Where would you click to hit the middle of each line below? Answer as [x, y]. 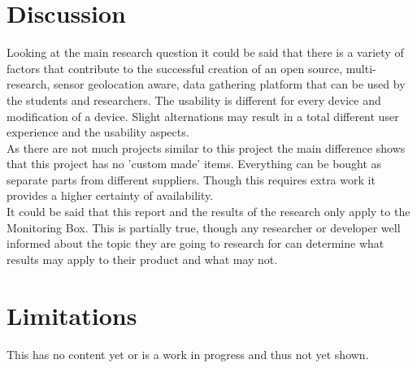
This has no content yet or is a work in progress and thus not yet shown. [188, 354]
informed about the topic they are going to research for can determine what [195, 243]
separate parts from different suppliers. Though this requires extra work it [191, 179]
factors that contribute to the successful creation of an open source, [175, 68]
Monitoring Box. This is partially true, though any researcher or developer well [204, 227]
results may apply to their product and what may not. [142, 259]
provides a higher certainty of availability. [110, 195]
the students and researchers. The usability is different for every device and [194, 100]
